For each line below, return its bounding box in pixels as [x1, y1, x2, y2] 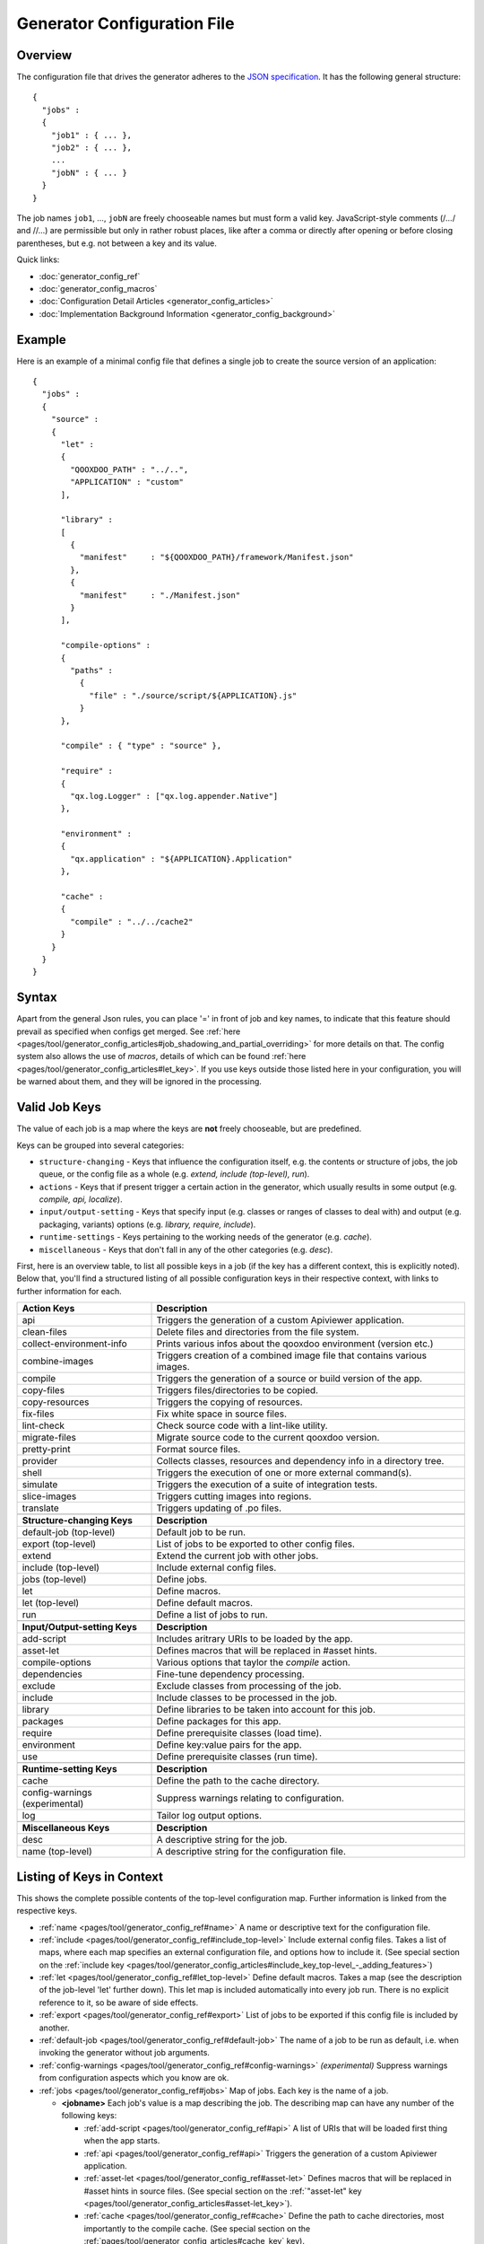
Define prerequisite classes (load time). [156, 1727, 323, 1740]
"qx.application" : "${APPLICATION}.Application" [70, 854, 293, 863]
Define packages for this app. [156, 1715, 281, 1728]
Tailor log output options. [156, 1810, 263, 1822]
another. [39, 2022, 70, 2033]
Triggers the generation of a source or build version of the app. [156, 1372, 423, 1385]
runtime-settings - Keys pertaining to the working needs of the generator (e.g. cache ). [39, 1232, 372, 1242]
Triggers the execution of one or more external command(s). [156, 1467, 412, 1479]
